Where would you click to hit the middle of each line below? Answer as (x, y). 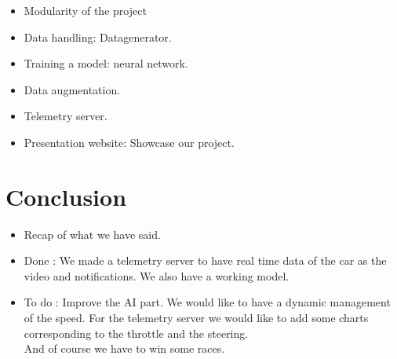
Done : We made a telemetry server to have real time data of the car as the (205, 260)
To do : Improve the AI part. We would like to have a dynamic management (207, 302)
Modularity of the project (85, 10)
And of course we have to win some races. (124, 348)
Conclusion (66, 196)
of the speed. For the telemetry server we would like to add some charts (196, 318)
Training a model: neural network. (106, 63)
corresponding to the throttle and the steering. (136, 333)
